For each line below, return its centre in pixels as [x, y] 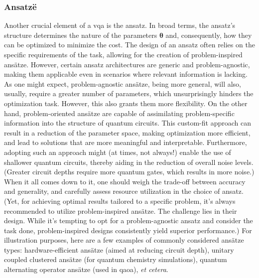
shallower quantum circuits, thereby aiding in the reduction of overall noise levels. [129, 162]
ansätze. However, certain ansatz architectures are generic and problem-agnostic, [127, 64]
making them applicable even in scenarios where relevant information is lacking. [126, 74]
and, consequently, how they [209, 35]
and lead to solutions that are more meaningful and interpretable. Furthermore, [126, 142]
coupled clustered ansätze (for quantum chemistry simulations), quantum [116, 259]
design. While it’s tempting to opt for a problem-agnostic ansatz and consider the [129, 220]
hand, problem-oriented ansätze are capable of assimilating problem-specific [119, 113]
